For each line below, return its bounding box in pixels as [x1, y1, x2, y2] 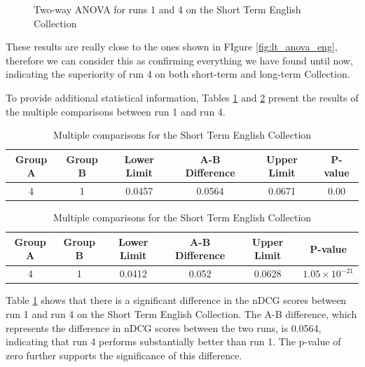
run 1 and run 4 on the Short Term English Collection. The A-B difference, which [6, 307, 357, 321]
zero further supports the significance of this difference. [6, 347, 242, 362]
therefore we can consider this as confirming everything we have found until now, [6, 53, 353, 67]
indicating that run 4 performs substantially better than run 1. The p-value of [6, 334, 341, 349]
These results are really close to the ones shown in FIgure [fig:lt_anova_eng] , [6, 39, 338, 54]
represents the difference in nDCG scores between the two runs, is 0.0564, [6, 320, 322, 335]
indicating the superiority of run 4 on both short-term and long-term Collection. [6, 67, 350, 81]
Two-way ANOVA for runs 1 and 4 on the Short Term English [34, 2, 301, 16]
